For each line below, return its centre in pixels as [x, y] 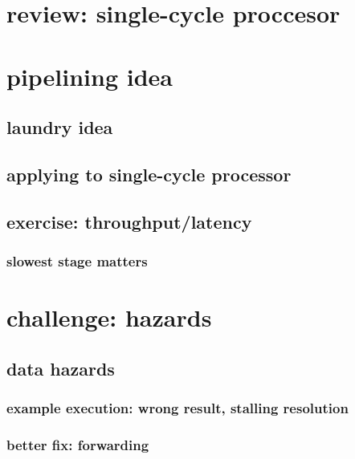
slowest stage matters [77, 261]
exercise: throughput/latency [129, 221]
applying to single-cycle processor [149, 174]
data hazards [61, 368]
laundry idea [60, 127]
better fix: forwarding [78, 444]
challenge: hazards [109, 317]
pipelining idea [90, 76]
